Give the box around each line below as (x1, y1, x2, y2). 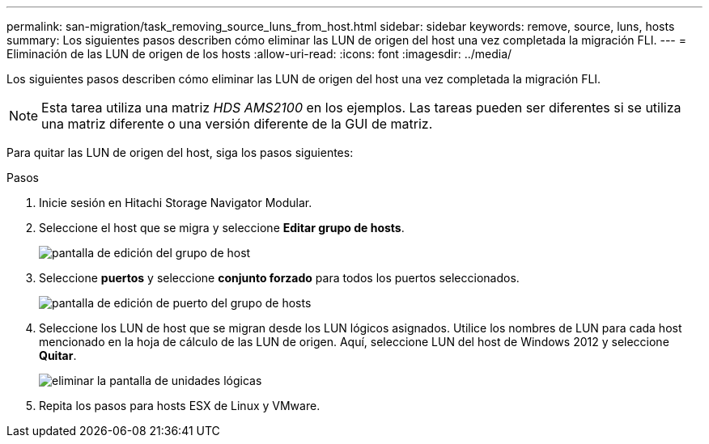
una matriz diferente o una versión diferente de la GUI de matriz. (41, 116, 433, 132)
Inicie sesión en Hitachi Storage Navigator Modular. (39, 196, 312, 209)
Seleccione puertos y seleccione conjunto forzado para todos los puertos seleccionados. (39, 271, 520, 285)
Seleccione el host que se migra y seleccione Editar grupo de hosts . (39, 221, 405, 235)
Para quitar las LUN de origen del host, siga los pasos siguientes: (6, 146, 354, 159)
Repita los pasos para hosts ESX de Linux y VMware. (39, 399, 321, 412)
